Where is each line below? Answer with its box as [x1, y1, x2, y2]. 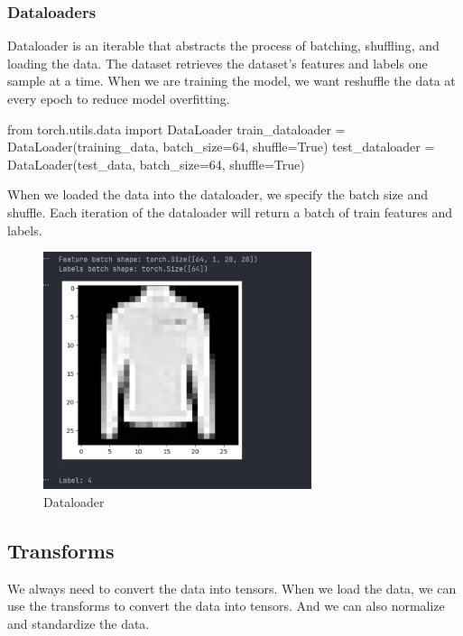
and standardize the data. [7, 613, 150, 632]
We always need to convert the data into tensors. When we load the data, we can [7, 578, 457, 597]
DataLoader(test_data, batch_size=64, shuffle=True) [7, 154, 305, 173]
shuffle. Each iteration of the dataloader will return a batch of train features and [7, 202, 452, 221]
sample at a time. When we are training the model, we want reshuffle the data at [7, 71, 456, 90]
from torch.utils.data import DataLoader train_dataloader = [7, 119, 346, 138]
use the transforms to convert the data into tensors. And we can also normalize [7, 596, 445, 615]
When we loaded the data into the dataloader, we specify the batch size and [7, 185, 429, 204]
